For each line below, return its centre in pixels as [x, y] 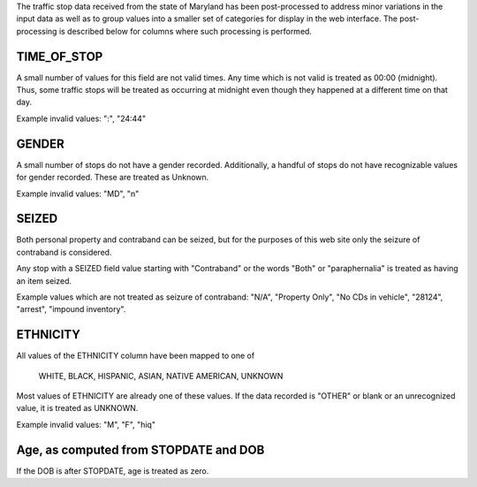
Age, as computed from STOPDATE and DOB [140, 449]
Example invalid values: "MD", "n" [78, 194]
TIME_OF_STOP [60, 56]
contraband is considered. [64, 252]
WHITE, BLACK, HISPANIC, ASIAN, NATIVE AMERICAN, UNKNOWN [161, 376]
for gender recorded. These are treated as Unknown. [113, 178]
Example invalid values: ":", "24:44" [81, 118]
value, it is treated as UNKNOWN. [77, 408]
